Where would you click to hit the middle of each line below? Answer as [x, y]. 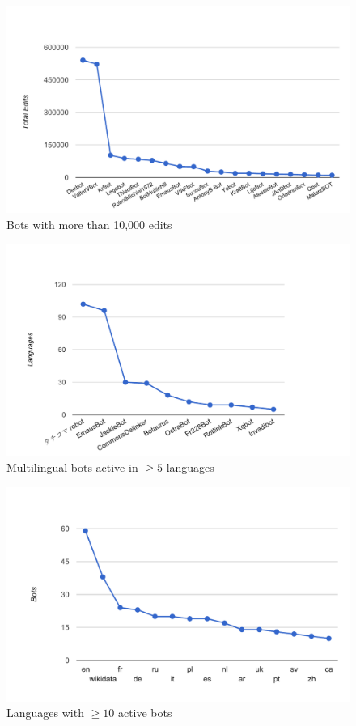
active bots [145, 713]
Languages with [45, 713]
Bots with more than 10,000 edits [89, 224]
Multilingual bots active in [72, 467]
